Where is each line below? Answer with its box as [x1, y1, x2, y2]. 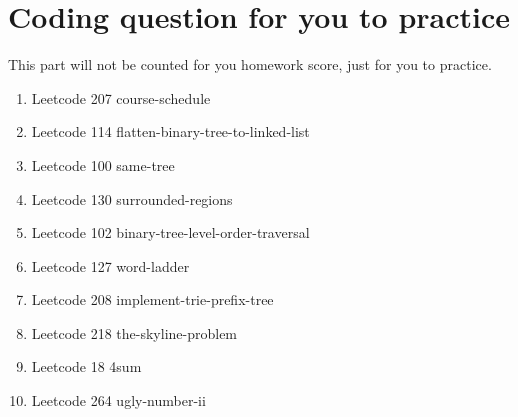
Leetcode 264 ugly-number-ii [31, 390, 206, 411]
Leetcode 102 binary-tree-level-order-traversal [31, 222, 310, 243]
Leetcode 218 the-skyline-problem [31, 322, 238, 343]
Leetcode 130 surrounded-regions [31, 188, 233, 209]
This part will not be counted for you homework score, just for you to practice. [8, 54, 492, 75]
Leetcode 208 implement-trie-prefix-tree [31, 289, 274, 310]
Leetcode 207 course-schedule [31, 87, 211, 108]
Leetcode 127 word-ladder [31, 255, 190, 276]
